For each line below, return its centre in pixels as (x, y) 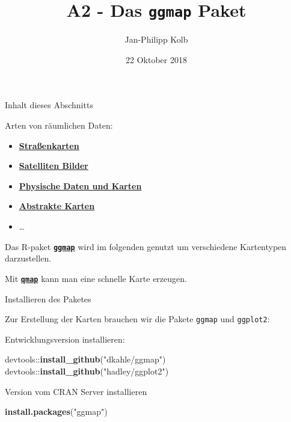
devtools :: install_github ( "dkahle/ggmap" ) (85, 359)
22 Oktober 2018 (156, 59)
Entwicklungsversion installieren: (65, 339)
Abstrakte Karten (57, 206)
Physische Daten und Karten (80, 185)
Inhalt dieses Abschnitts (49, 105)
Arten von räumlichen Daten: (59, 125)
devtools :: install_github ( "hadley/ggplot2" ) (87, 371)
